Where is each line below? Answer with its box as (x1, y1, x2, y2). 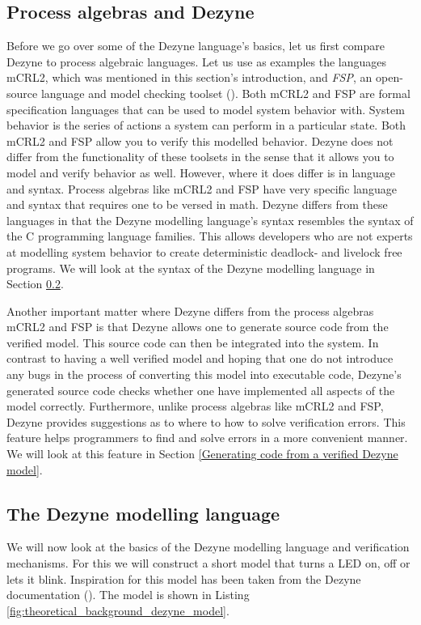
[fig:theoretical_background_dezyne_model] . (6, 602, 229, 619)
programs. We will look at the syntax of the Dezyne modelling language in (6, 259, 375, 276)
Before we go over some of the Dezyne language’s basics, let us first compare (6, 37, 385, 54)
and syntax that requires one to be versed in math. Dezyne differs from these (6, 196, 388, 213)
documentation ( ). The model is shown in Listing (6, 586, 250, 603)
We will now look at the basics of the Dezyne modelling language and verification (6, 538, 410, 555)
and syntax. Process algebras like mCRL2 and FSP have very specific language (6, 180, 397, 197)
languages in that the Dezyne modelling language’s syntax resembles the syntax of (6, 211, 414, 228)
